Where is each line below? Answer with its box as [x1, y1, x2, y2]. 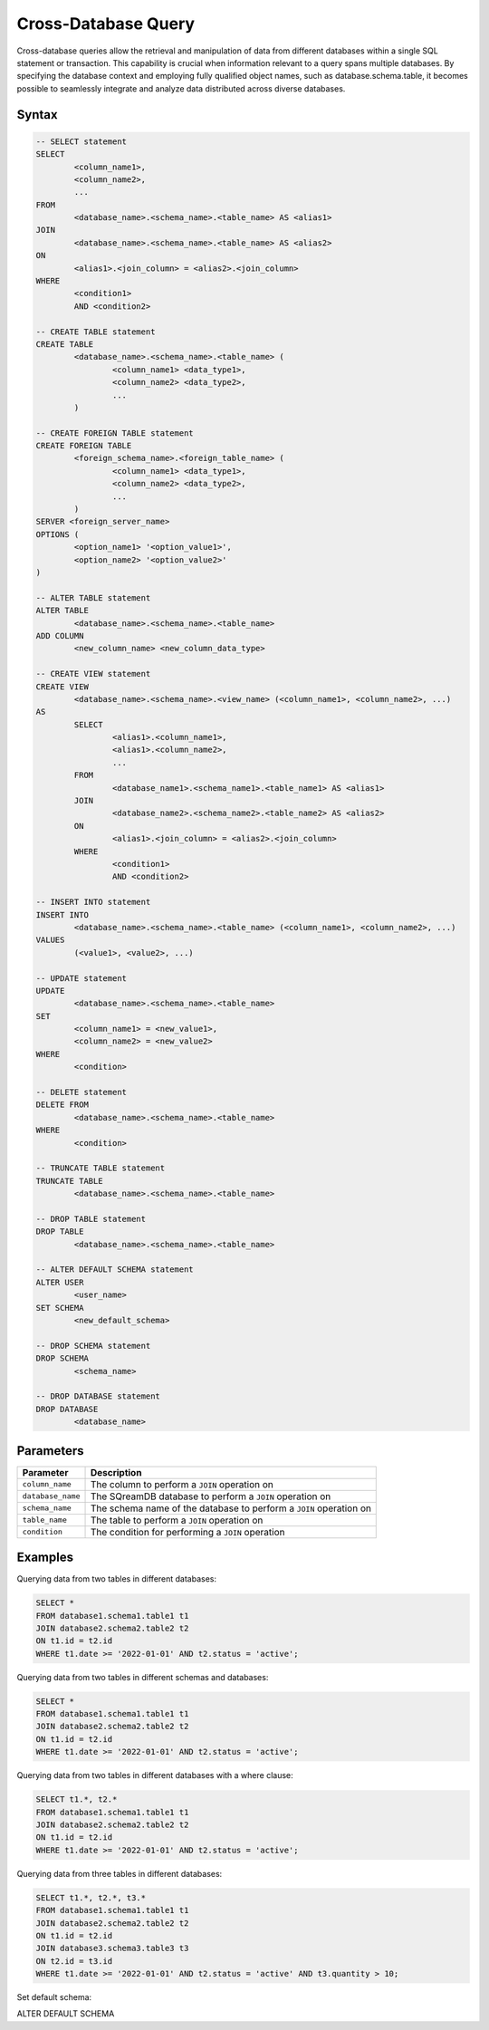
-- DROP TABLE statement [35, 1214, 147, 1224]
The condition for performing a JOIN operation [90, 1525, 285, 1538]
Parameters [16, 1443, 84, 1458]
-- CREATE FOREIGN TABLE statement [35, 428, 194, 438]
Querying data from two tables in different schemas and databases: [16, 1671, 269, 1682]
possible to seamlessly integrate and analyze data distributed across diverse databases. [16, 82, 346, 94]
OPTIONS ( [35, 529, 80, 539]
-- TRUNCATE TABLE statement [35, 1163, 166, 1173]
